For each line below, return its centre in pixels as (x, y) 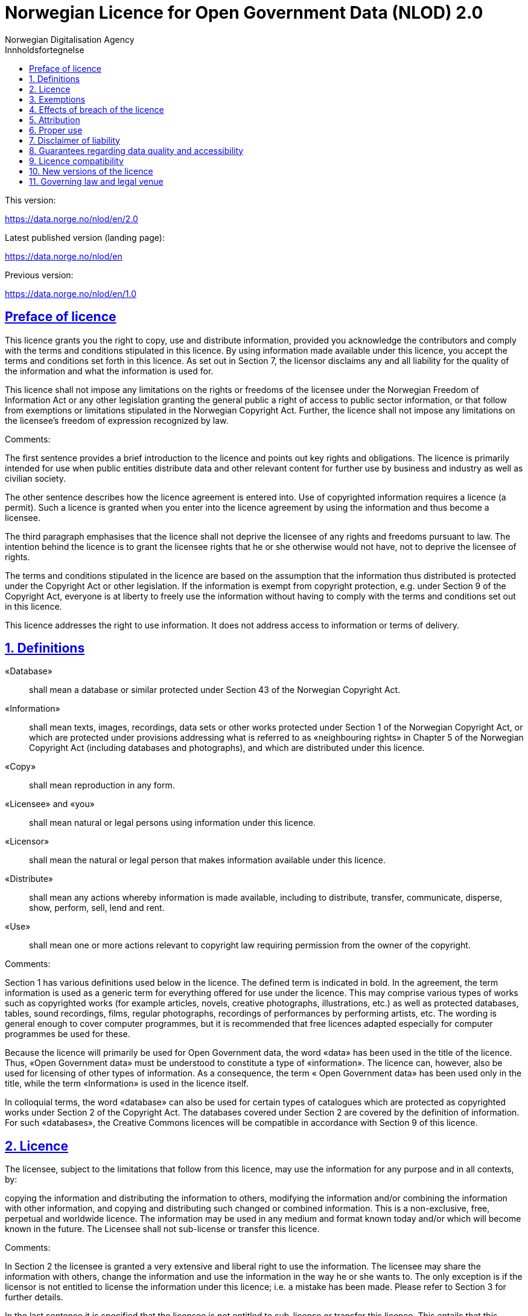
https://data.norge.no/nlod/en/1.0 (71, 293)
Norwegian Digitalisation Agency (70, 39)
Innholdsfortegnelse (45, 50)
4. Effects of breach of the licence (97, 109)
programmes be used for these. (68, 1034)
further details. (34, 1297)
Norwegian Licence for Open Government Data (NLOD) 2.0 (244, 13)
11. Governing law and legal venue (96, 181)
